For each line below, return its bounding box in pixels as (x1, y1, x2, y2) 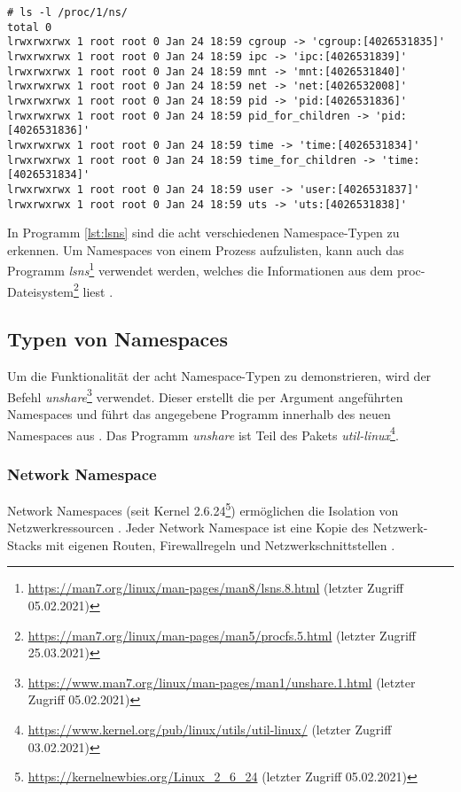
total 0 (7, 20, 52, 34)
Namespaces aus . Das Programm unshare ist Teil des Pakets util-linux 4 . (7, 423, 399, 444)
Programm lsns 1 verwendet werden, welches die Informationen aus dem (7, 259, 394, 280)
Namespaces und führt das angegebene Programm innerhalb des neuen (7, 404, 391, 423)
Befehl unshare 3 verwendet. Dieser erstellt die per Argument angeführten (7, 384, 403, 406)
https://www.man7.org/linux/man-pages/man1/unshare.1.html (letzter (27, 672, 416, 691)
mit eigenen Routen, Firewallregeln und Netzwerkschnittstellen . (45, 535, 395, 554)
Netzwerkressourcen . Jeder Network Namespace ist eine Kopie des (7, 518, 369, 537)
